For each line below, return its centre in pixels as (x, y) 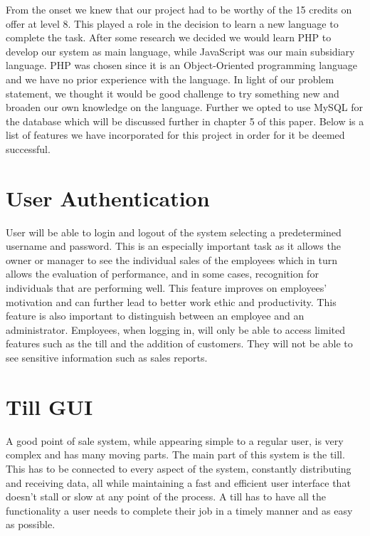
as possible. (31, 524)
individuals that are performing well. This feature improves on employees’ (166, 288)
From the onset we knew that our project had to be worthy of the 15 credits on (179, 9)
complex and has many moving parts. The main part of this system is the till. (175, 454)
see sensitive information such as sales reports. (107, 357)
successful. (28, 148)
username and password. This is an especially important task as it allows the (173, 246)
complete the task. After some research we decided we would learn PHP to (169, 37)
